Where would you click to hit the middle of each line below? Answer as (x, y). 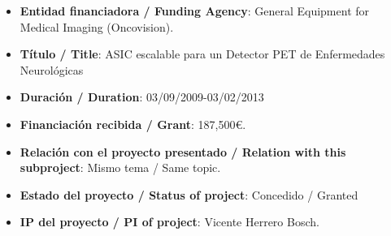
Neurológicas (52, 69)
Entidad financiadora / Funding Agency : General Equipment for (195, 11)
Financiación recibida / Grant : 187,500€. (133, 124)
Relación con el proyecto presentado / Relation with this (183, 151)
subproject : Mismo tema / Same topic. (120, 167)
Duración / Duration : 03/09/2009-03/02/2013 (142, 97)
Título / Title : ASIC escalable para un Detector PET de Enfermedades (202, 54)
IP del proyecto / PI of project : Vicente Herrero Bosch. (169, 222)
